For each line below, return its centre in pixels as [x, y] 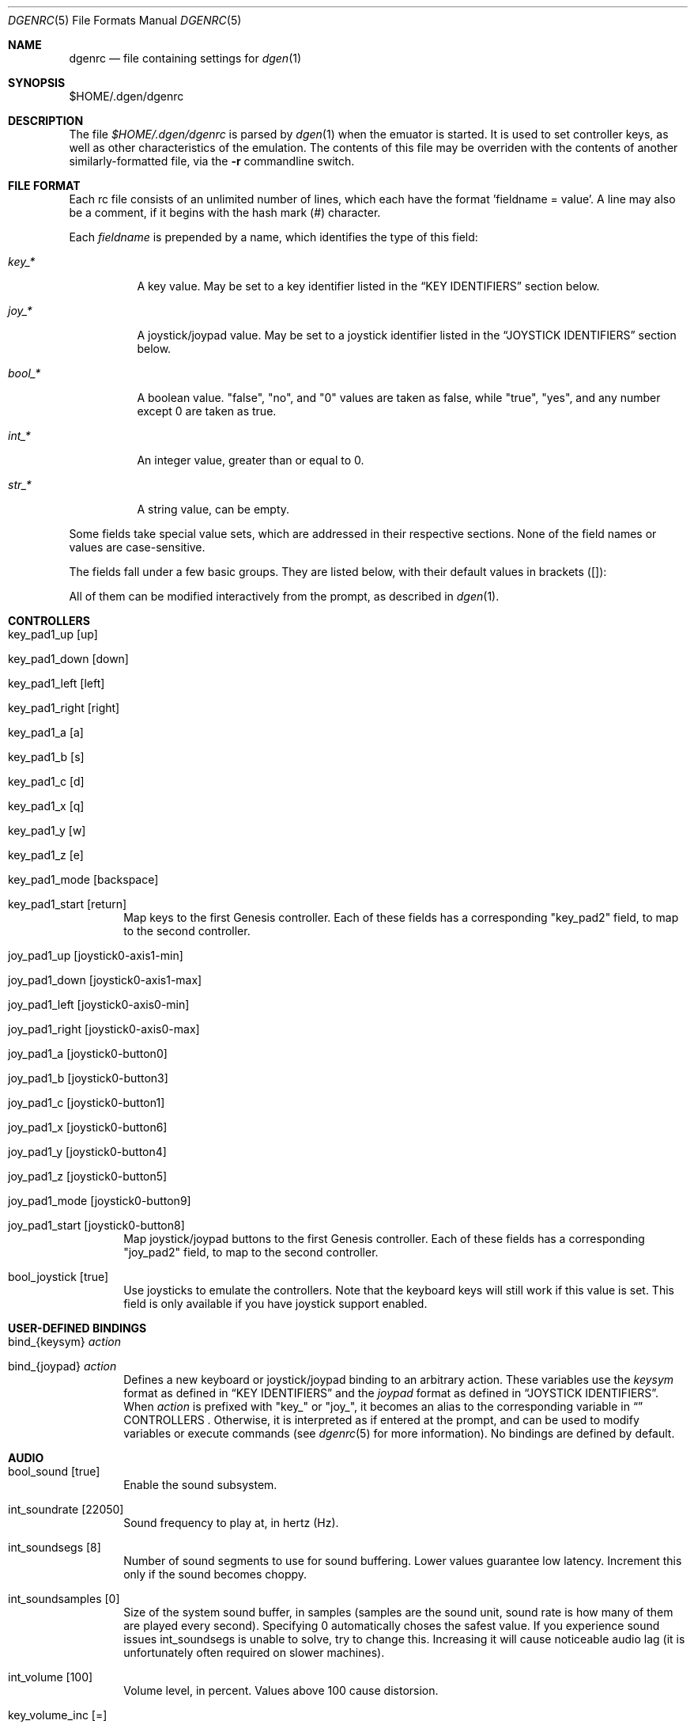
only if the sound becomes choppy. [215, 1574]
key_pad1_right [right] [64, 708]
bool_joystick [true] [58, 1277]
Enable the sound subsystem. [200, 1485]
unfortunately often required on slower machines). [254, 1652]
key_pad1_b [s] [46, 757]
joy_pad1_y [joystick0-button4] [87, 1152]
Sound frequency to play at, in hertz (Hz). [231, 1523]
